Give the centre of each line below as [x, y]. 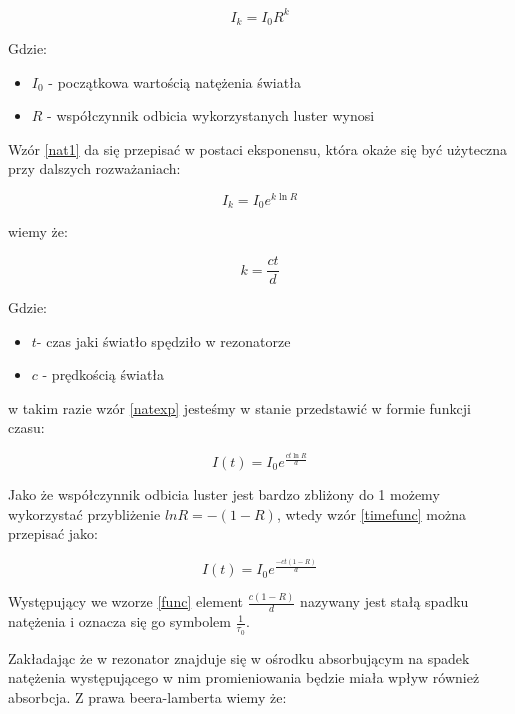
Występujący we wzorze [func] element [125, 601]
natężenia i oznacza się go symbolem [119, 621]
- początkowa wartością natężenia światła [174, 81]
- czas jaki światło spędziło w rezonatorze [163, 340]
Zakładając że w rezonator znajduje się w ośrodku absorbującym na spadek [239, 657]
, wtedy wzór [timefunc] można [371, 513]
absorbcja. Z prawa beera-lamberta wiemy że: [147, 696]
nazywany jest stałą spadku [384, 601]
